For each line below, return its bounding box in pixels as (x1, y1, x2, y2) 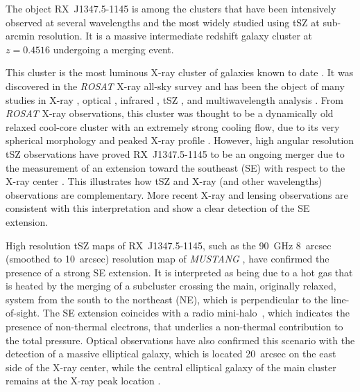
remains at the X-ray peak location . (6, 373, 161, 388)
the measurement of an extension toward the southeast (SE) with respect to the (6, 160, 345, 175)
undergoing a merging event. (53, 42, 174, 56)
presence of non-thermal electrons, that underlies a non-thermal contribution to (6, 319, 343, 334)
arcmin (6, 28, 35, 43)
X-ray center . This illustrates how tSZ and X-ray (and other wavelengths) (6, 174, 323, 188)
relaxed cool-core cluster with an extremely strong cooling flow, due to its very (6, 119, 340, 134)
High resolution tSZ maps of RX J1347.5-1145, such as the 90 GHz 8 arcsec (6, 238, 332, 252)
